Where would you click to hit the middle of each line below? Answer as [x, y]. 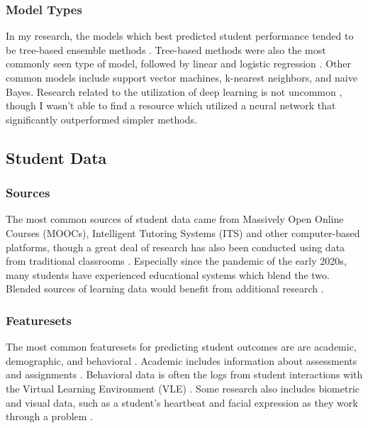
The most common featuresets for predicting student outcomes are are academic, [181, 347]
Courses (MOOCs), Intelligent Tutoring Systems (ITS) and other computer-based [183, 232]
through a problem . [50, 416]
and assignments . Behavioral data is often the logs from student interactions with [184, 374]
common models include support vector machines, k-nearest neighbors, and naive [182, 77]
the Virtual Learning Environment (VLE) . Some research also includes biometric [183, 388]
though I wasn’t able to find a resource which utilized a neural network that [171, 105]
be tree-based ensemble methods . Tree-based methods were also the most [166, 49]
